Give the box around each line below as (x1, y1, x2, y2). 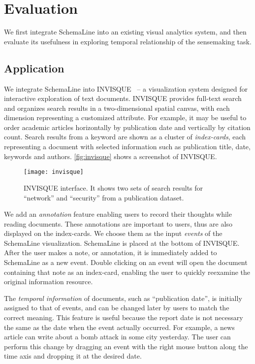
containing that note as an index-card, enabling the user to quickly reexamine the (4, 266, 251, 277)
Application (4, 60, 64, 75)
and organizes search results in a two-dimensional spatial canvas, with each (4, 102, 230, 113)
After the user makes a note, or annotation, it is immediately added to (4, 247, 217, 258)
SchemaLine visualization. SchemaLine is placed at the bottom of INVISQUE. (4, 237, 240, 248)
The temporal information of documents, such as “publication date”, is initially (4, 293, 242, 303)
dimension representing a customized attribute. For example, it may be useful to (4, 112, 247, 123)
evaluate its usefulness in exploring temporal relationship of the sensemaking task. (4, 36, 252, 46)
